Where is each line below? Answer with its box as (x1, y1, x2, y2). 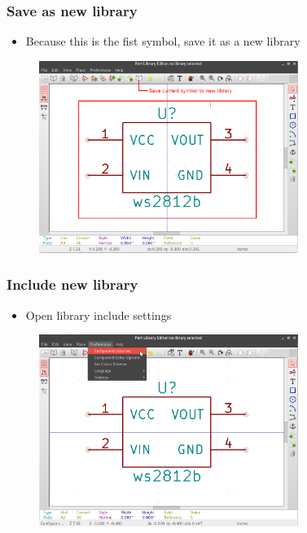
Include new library (7, 274, 138, 295)
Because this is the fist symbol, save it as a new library (25, 33, 300, 50)
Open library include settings (25, 306, 172, 323)
